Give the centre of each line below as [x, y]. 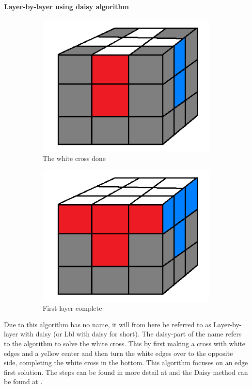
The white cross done [74, 158]
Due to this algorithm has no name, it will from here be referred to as [108, 324]
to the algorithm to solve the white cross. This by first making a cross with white [125, 344]
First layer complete [72, 308]
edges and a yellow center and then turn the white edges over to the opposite [118, 353]
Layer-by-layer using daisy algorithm [66, 6]
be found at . [23, 381]
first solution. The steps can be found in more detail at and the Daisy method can [126, 372]
